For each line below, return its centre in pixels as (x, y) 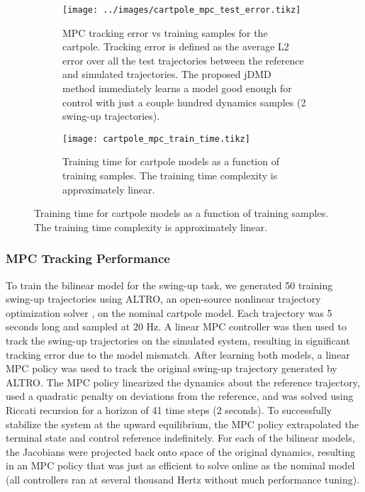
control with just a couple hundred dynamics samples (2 (184, 102)
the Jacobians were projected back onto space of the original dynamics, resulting (180, 451)
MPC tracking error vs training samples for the (165, 32)
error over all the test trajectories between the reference (183, 60)
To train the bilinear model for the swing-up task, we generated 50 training (169, 285)
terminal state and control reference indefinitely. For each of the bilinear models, (180, 438)
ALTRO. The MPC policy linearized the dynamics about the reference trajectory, (183, 382)
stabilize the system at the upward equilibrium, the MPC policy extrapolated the (182, 424)
